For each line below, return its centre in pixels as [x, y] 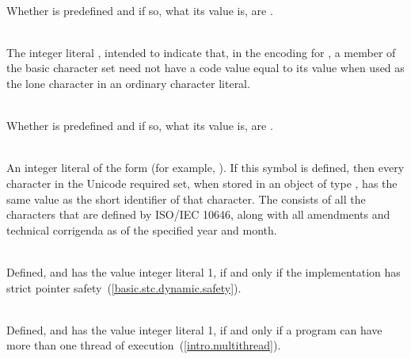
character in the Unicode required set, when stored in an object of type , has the [202, 183]
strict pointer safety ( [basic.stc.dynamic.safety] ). [124, 287]
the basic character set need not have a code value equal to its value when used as [205, 68]
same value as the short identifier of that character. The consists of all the [186, 199]
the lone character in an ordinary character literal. [128, 83]
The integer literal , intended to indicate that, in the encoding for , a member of [201, 52]
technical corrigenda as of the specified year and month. [142, 229]
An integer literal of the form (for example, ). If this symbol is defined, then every [205, 168]
